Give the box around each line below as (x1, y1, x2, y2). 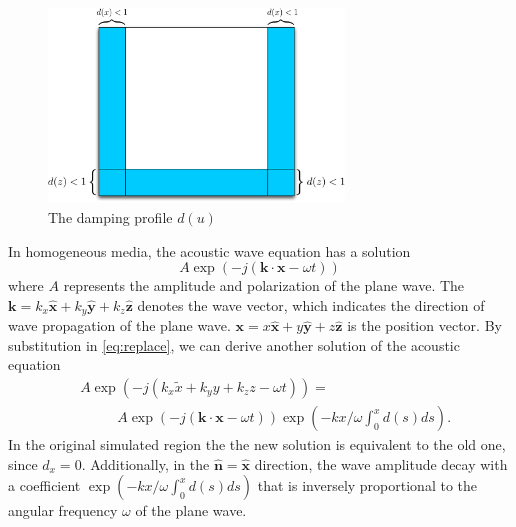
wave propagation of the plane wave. (8, 315, 231, 336)
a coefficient (8, 475, 81, 496)
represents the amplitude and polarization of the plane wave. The (63, 275, 465, 296)
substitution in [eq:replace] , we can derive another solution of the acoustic (8, 334, 460, 355)
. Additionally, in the (81, 453, 210, 474)
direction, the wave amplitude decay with (254, 453, 508, 474)
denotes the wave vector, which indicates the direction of (137, 294, 485, 315)
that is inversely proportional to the (257, 475, 477, 496)
